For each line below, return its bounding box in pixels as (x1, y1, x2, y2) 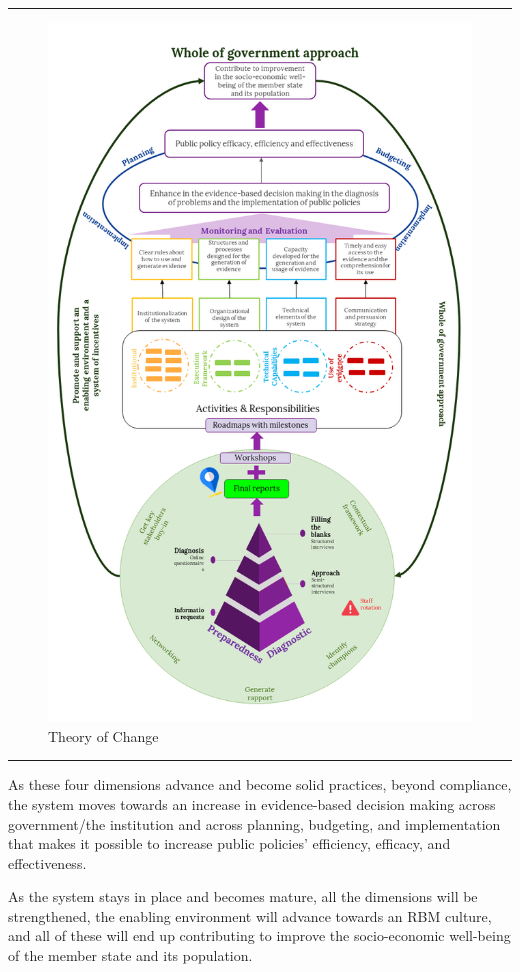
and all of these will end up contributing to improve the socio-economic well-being (8, 925, 511, 946)
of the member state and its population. (8, 945, 253, 966)
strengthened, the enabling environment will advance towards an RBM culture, (8, 905, 492, 926)
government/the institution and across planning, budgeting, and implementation (8, 813, 501, 834)
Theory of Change (48, 725, 159, 746)
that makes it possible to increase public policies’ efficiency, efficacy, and (8, 833, 451, 854)
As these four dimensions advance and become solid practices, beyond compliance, (8, 774, 512, 795)
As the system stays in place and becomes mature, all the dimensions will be (8, 886, 478, 907)
